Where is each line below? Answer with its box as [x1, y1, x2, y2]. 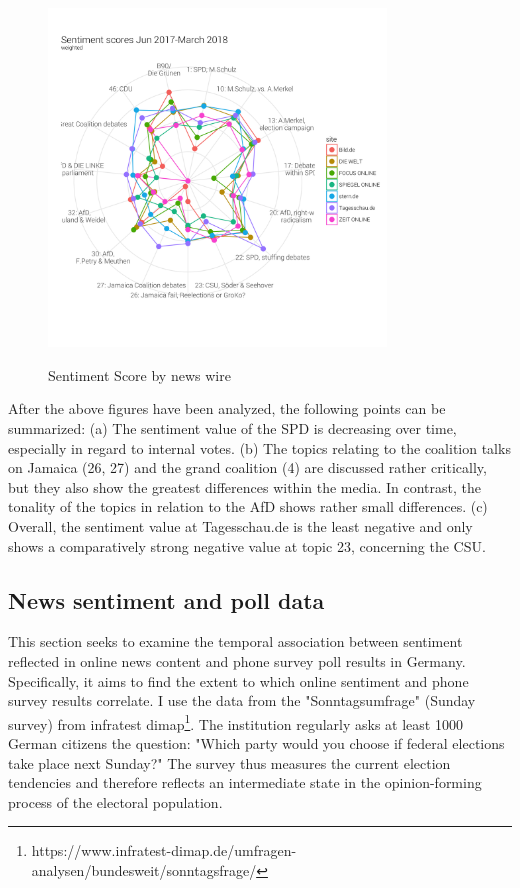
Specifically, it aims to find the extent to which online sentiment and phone [8, 670, 469, 691]
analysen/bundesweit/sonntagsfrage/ [31, 859, 257, 880]
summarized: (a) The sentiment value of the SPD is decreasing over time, [8, 417, 457, 438]
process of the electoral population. [8, 791, 223, 812]
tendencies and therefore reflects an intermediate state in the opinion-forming [8, 772, 482, 793]
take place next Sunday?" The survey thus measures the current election [8, 752, 451, 773]
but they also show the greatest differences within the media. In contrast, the [8, 476, 481, 497]
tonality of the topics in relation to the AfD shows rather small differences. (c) [8, 496, 488, 517]
